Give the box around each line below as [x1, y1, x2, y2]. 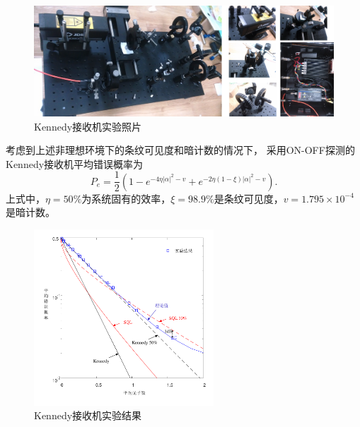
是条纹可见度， [214, 191, 284, 205]
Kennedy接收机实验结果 [34, 408, 142, 423]
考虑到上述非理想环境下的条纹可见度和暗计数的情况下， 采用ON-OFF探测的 [6, 143, 355, 157]
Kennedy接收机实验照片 [34, 119, 142, 133]
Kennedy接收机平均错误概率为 [6, 156, 144, 171]
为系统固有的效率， [81, 191, 171, 205]
